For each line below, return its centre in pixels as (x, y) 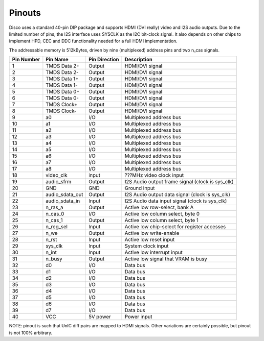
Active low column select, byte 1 (162, 220)
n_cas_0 (55, 214)
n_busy (54, 259)
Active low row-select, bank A (159, 207)
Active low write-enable (152, 233)
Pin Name (57, 60)
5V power (100, 317)
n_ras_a (55, 207)
